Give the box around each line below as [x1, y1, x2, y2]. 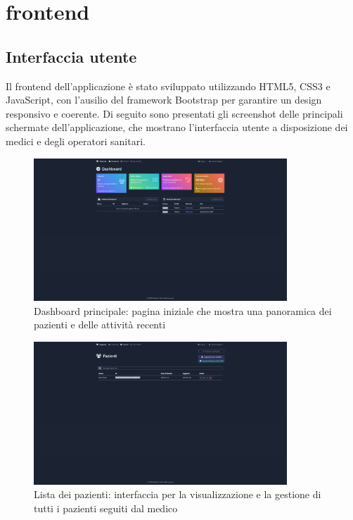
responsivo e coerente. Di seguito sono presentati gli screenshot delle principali [6, 106, 343, 120]
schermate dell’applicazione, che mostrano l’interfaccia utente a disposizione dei [6, 120, 348, 135]
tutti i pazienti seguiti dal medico [34, 500, 178, 515]
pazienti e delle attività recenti [34, 317, 166, 332]
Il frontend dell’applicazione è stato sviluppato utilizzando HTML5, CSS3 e [6, 78, 330, 93]
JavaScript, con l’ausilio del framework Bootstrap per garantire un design [6, 92, 322, 107]
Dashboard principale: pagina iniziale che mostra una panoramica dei [34, 303, 332, 318]
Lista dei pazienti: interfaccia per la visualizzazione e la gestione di [34, 487, 321, 502]
